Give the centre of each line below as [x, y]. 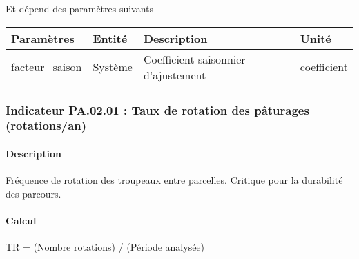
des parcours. [33, 193]
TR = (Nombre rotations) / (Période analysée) [105, 247]
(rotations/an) [46, 125]
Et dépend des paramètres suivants [80, 8]
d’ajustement [175, 75]
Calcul [21, 220]
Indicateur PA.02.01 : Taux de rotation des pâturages [157, 109]
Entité [110, 38]
